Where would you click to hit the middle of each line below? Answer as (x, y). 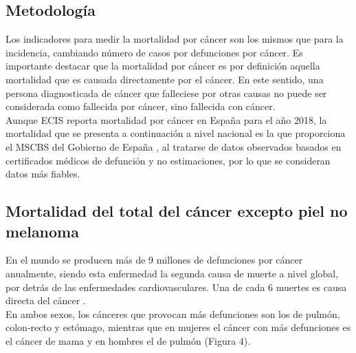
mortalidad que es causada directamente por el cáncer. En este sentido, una (165, 79)
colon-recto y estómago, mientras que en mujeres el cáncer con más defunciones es (178, 327)
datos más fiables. (43, 174)
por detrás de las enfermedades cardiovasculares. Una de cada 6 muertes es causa (176, 287)
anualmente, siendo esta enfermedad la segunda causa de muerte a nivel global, (172, 273)
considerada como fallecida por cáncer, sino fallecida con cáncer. (141, 106)
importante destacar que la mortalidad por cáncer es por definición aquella (163, 66)
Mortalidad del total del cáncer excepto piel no (177, 211)
